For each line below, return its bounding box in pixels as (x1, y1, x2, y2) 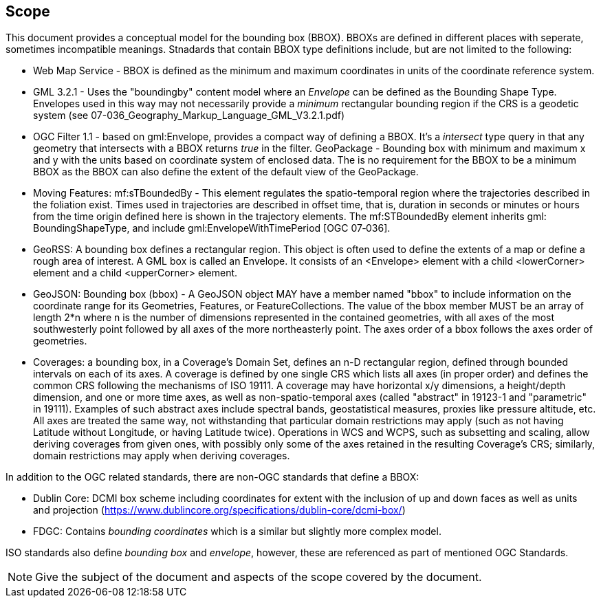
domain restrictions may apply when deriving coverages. (33, 450, 290, 462)
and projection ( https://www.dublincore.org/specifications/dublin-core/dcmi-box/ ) (33, 504, 406, 516)
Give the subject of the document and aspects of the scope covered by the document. (35, 570, 482, 584)
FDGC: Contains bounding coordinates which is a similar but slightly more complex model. (33, 525, 441, 538)
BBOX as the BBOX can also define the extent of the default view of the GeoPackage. (33, 166, 419, 178)
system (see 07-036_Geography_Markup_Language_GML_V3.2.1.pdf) (33, 109, 345, 122)
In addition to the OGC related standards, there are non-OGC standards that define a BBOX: (6, 471, 419, 483)
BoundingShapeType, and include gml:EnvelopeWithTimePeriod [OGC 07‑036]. (33, 222, 391, 234)
